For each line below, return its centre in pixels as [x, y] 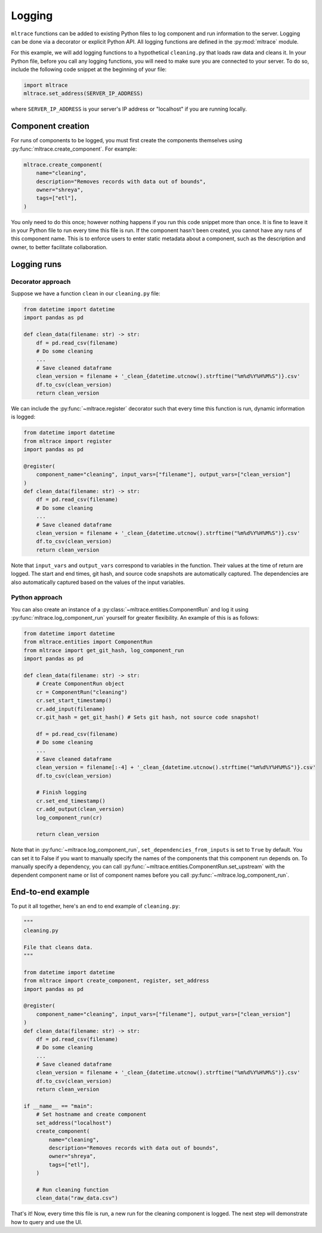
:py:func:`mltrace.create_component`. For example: [74, 149]
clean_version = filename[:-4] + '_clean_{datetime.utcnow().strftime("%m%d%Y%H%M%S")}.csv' [176, 767]
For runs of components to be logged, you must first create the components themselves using [127, 140]
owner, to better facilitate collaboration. [59, 247]
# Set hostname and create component [91, 1114]
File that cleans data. [58, 947]
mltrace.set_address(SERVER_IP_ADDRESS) [83, 94]
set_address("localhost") [74, 1123]
